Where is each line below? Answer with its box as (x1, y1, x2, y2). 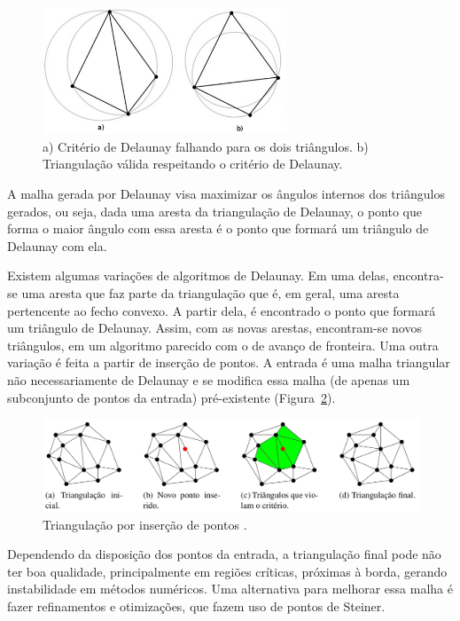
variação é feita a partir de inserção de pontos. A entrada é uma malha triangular (7, 353, 450, 372)
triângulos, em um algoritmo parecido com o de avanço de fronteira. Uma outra (7, 335, 439, 354)
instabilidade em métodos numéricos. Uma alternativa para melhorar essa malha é (7, 579, 453, 598)
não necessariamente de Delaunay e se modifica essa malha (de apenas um (7, 371, 410, 389)
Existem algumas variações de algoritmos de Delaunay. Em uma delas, (7, 266, 389, 285)
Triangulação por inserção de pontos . (43, 515, 247, 533)
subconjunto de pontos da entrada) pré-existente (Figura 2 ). (7, 388, 336, 406)
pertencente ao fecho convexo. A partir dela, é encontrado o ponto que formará (7, 301, 436, 319)
